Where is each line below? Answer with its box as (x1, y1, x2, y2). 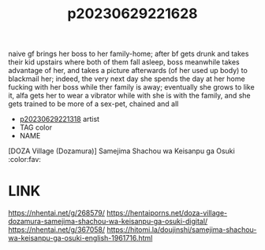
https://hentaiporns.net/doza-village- (106, 208, 228, 218)
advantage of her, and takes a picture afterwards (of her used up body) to (8, 66, 248, 75)
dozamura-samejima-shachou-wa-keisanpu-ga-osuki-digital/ (8, 217, 208, 226)
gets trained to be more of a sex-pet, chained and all (8, 99, 179, 108)
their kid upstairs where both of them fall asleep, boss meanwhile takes (8, 57, 240, 67)
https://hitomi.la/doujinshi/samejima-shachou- (106, 225, 257, 234)
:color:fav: (8, 155, 42, 164)
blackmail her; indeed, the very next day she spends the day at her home (8, 74, 246, 83)
